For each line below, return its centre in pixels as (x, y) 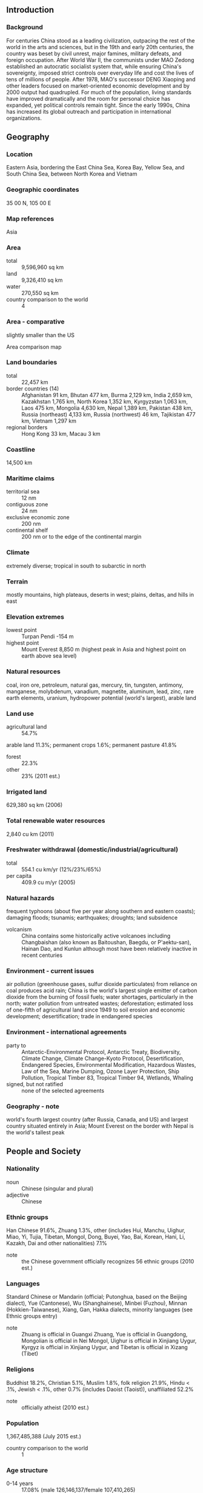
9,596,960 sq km (43, 267)
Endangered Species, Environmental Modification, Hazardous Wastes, (109, 1064)
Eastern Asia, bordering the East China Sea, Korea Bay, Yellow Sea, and (95, 168)
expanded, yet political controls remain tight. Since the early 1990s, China (98, 105)
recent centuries (42, 955)
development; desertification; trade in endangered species (79, 1016)
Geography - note (33, 1106)
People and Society (44, 1151)
